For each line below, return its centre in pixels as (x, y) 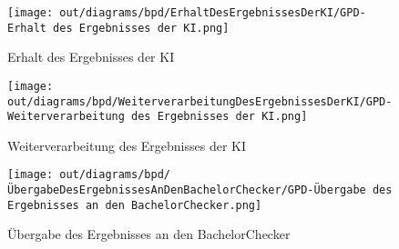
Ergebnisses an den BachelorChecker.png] (135, 205)
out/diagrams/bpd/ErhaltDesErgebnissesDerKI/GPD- (213, 13)
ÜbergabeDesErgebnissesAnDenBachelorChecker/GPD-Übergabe (187, 190)
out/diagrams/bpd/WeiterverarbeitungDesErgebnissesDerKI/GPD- (200, 101)
